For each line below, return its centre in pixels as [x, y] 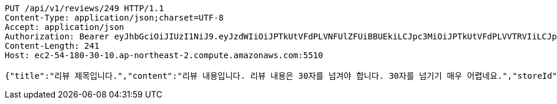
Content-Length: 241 [52, 46]
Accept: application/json [65, 27]
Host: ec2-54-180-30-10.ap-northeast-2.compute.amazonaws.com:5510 [164, 55]
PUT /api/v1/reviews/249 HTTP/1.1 [84, 8]
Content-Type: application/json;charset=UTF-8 [114, 18]
